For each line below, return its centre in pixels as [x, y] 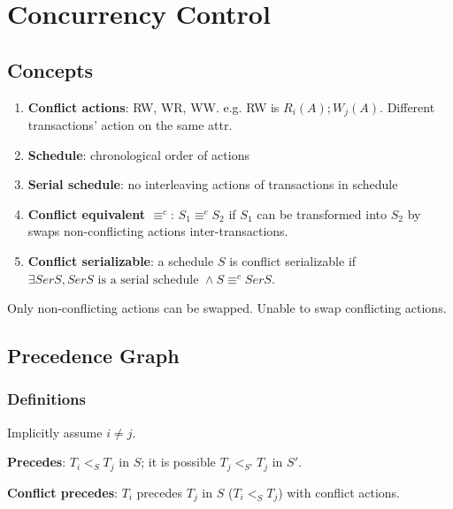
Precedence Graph [93, 356]
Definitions [46, 399]
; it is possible [178, 462]
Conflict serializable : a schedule [121, 261]
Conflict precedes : [62, 492]
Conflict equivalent [86, 213]
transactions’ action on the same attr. [130, 125]
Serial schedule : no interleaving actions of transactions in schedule [213, 184]
